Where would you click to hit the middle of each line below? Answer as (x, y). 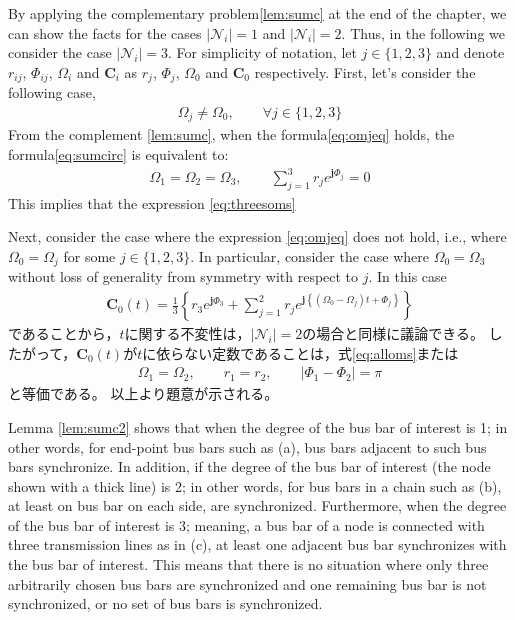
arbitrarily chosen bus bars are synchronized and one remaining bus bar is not (247, 583)
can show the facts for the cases (105, 32)
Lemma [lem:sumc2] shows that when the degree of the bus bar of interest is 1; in (258, 426)
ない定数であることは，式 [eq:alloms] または (321, 352)
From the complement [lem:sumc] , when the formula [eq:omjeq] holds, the (231, 134)
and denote (470, 52)
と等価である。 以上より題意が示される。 (143, 393)
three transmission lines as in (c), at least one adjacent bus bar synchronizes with (257, 544)
